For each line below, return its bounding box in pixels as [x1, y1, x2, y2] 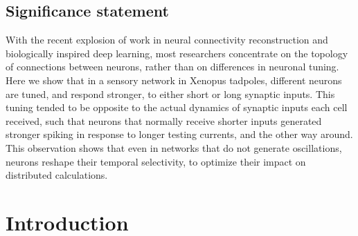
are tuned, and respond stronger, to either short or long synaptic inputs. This [6, 86, 335, 101]
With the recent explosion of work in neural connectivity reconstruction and [6, 32, 328, 47]
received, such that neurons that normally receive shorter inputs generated [6, 113, 322, 128]
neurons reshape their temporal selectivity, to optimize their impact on [6, 154, 306, 168]
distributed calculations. [6, 168, 108, 182]
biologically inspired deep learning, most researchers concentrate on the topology [6, 46, 348, 60]
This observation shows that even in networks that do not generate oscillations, [6, 140, 342, 155]
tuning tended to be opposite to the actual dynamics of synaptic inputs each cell [6, 100, 348, 115]
